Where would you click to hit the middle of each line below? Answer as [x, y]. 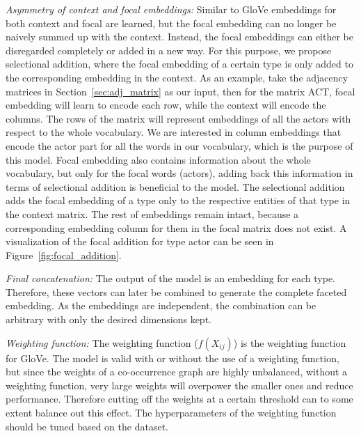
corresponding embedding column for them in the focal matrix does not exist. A [176, 227]
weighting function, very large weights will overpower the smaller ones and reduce [179, 385]
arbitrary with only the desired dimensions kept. [109, 319]
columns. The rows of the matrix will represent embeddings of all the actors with [178, 118]
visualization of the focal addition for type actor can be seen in [140, 241]
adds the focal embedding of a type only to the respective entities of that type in [178, 200]
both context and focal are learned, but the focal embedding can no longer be [171, 23]
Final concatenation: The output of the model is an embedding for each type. [171, 278]
